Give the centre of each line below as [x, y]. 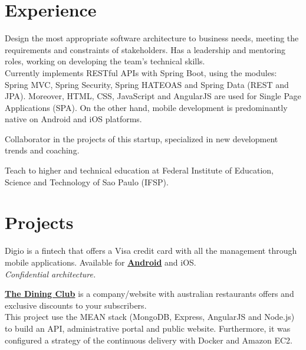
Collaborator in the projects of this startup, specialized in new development [142, 138]
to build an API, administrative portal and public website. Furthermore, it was [148, 328]
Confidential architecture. [50, 274]
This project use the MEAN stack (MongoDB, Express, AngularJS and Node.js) [150, 317]
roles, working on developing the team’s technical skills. [105, 61]
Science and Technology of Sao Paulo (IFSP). [87, 181]
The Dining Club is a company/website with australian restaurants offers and [149, 294]
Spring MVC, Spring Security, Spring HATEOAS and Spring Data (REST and [147, 84]
